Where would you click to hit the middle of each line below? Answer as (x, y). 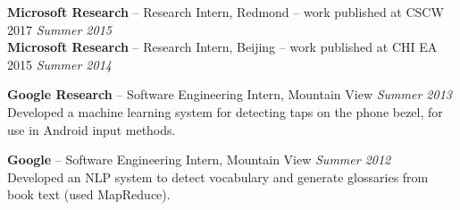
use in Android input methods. (92, 129)
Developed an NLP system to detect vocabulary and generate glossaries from (218, 176)
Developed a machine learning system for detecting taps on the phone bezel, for (225, 111)
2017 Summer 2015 (59, 29)
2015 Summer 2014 (59, 64)
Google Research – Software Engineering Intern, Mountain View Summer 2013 (230, 94)
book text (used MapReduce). (89, 194)
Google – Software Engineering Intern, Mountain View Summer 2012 (199, 160)
